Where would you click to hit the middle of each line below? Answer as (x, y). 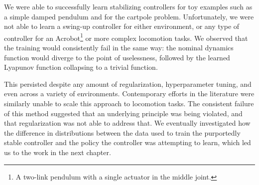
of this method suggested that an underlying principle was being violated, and (123, 113)
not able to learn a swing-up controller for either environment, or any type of (122, 26)
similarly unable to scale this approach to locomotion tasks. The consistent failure (129, 103)
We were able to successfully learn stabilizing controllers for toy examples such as (128, 6)
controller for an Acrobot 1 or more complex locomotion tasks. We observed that (126, 37)
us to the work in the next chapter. (58, 152)
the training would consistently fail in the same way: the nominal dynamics (119, 48)
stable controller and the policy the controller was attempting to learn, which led (128, 142)
